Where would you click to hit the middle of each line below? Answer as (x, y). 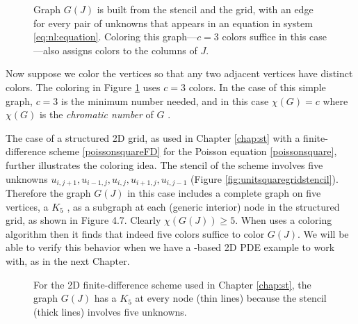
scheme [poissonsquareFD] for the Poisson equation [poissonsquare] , (193, 151)
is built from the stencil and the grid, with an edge (205, 9)
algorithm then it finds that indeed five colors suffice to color (135, 233)
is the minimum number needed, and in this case (165, 100)
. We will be (323, 233)
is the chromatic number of (96, 114)
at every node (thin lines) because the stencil (231, 298)
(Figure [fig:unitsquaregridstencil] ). (265, 178)
